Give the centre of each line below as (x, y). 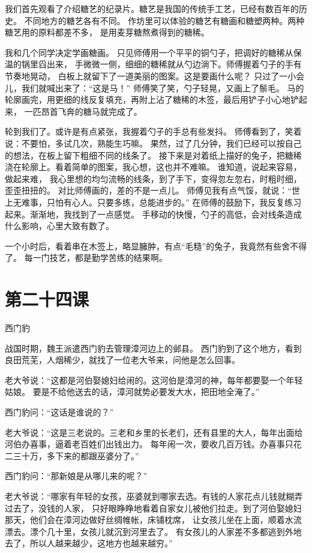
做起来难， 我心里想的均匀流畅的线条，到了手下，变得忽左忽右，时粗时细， (153, 178)
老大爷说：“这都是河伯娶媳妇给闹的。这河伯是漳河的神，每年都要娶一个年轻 (154, 380)
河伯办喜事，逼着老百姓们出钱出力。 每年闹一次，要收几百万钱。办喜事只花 (153, 444)
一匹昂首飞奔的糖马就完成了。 (83, 111)
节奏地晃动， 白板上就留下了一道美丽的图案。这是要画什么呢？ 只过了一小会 (155, 75)
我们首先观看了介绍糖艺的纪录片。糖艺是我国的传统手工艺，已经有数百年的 (152, 8)
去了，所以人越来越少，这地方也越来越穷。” (89, 543)
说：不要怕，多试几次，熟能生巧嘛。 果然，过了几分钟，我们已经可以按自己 (153, 143)
